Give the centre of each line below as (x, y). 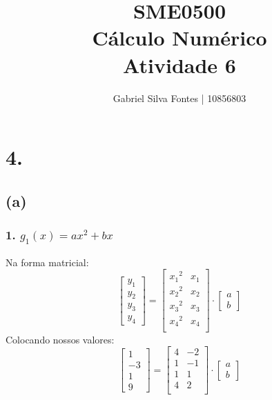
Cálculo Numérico (179, 38)
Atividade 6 (179, 64)
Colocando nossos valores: (60, 339)
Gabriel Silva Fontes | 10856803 (179, 98)
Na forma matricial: (47, 262)
